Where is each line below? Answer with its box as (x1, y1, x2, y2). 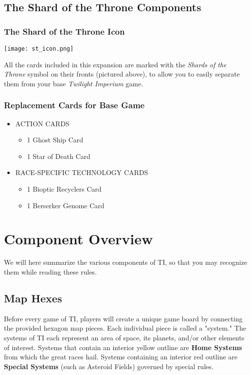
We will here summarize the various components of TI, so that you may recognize (4, 257, 248, 267)
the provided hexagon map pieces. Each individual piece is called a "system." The (4, 323, 246, 333)
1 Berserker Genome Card (27, 200, 105, 210)
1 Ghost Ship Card (27, 135, 83, 145)
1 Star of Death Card (27, 151, 90, 161)
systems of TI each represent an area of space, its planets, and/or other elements (4, 332, 245, 342)
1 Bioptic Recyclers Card (27, 184, 102, 194)
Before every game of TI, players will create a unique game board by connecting (4, 313, 243, 323)
